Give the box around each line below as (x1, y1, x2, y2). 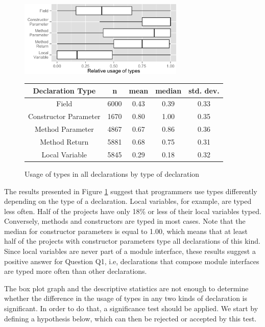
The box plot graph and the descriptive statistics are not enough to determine (4, 283, 249, 293)
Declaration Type (33, 85, 96, 96)
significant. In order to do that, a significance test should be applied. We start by (4, 303, 258, 314)
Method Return (40, 136, 89, 147)
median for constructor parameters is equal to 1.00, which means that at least (4, 225, 248, 236)
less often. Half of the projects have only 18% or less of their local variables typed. (4, 205, 261, 216)
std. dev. (188, 85, 220, 96)
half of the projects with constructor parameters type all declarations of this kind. (4, 236, 260, 246)
